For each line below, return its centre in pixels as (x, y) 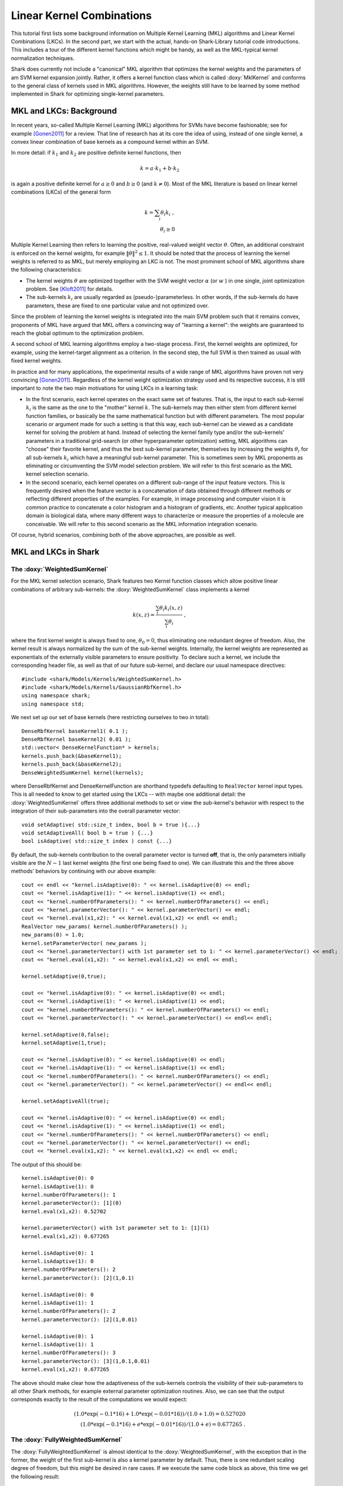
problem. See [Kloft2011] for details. (70, 289)
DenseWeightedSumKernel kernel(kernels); (83, 772)
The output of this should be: (47, 1164)
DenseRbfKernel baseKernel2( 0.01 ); (77, 739)
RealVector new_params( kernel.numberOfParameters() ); (105, 926)
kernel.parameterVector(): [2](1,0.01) (80, 1319)
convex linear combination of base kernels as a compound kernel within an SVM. (110, 141)
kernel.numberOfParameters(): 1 (69, 1194)
